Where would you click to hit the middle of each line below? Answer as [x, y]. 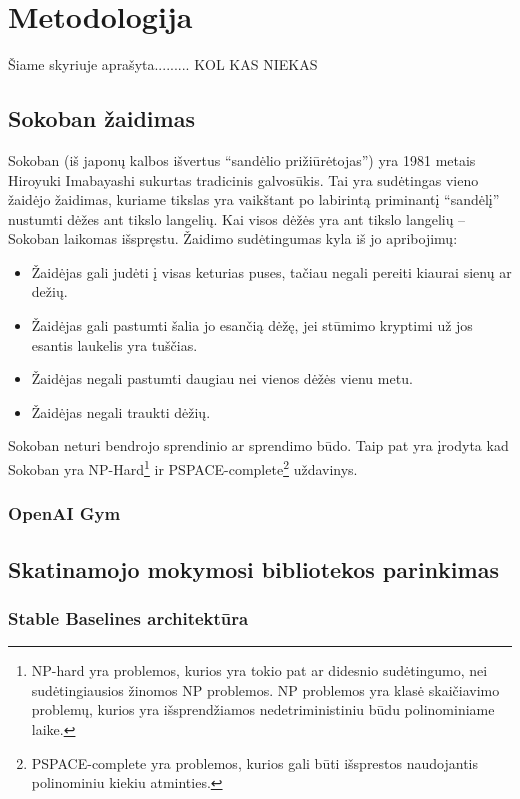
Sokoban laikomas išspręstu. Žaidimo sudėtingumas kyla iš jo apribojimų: [233, 238]
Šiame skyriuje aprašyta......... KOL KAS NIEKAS [163, 64]
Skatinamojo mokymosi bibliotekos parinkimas [253, 568]
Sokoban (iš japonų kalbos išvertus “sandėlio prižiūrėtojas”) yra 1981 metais [242, 159]
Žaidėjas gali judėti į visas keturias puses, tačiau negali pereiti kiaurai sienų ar [271, 271]
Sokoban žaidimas [101, 118]
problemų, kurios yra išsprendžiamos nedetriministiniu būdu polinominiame [263, 709]
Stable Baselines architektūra [128, 617]
